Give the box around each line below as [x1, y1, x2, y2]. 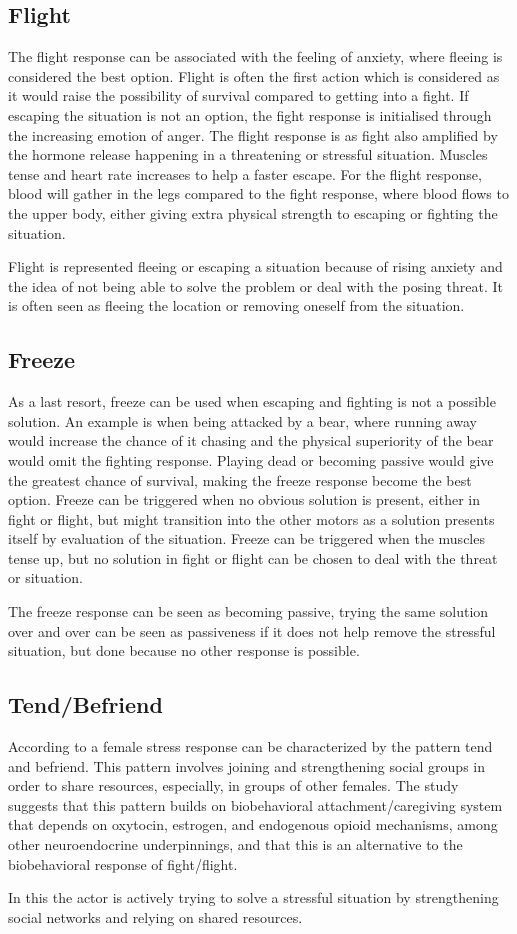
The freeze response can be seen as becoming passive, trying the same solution [8, 601, 489, 622]
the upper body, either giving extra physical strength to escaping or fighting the [8, 202, 498, 223]
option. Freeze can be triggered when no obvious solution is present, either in [8, 489, 481, 510]
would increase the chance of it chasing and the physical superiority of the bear [8, 430, 494, 451]
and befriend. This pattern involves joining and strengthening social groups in [8, 755, 486, 776]
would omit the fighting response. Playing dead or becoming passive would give [8, 449, 494, 470]
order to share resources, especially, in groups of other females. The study [8, 775, 459, 796]
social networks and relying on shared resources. [8, 906, 303, 927]
